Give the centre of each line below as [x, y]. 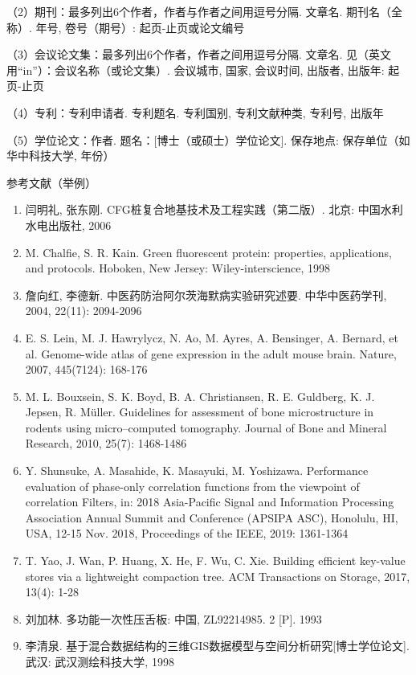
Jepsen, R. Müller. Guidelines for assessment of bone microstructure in [200, 412]
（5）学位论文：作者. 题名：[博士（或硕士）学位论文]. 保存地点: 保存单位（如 [208, 139]
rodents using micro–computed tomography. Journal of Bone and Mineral [206, 427]
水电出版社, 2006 [68, 225]
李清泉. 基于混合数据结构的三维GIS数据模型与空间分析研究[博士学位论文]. [217, 646]
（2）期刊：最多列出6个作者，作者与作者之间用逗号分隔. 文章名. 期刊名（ [199, 11]
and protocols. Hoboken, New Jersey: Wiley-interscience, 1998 [178, 268]
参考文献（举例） [51, 182]
